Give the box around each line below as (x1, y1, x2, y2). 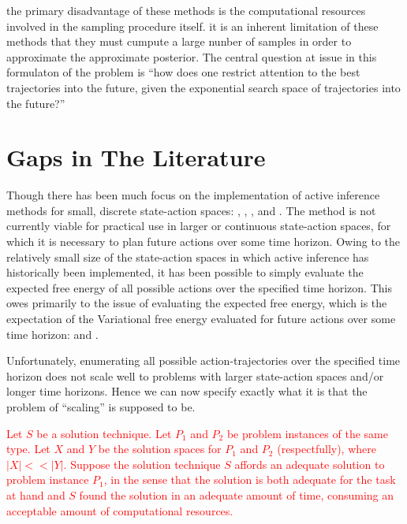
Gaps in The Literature (6, 141, 266, 173)
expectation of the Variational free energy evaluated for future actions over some (6, 310, 396, 327)
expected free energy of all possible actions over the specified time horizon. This (6, 279, 392, 295)
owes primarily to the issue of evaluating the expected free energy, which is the (6, 295, 387, 311)
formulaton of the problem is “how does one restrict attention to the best (6, 64, 360, 80)
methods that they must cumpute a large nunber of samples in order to (6, 33, 352, 50)
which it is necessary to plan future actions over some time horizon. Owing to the (6, 233, 401, 250)
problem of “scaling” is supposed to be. (6, 399, 196, 414)
